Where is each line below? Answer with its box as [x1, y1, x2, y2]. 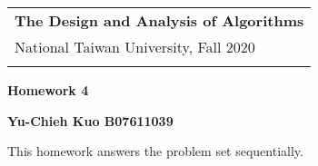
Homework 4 [7, 81, 89, 99]
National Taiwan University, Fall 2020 [15, 36, 255, 57]
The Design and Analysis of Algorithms [15, 10, 304, 31]
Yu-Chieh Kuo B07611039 [7, 111, 174, 130]
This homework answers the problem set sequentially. [7, 142, 303, 161]
